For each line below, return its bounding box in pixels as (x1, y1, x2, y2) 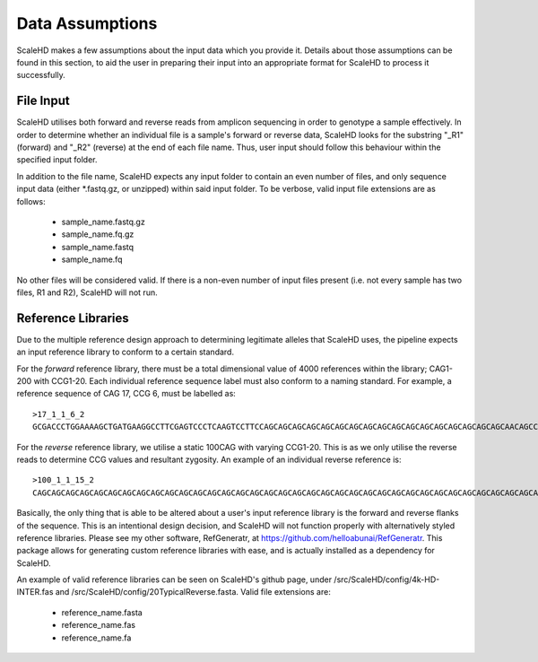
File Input (16, 93, 71, 109)
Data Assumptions (16, 13, 158, 33)
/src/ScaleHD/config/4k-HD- (333, 574, 440, 585)
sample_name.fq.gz (61, 229, 134, 240)
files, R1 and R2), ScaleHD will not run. (16, 287, 158, 298)
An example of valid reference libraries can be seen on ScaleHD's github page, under (16, 574, 332, 585)
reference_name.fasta (61, 606, 143, 618)
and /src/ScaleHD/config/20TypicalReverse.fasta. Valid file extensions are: (55, 587, 331, 597)
